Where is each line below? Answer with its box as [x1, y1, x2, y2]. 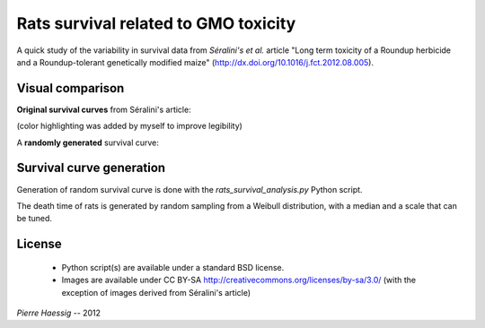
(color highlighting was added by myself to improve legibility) [16, 121, 242, 132]
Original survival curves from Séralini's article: [16, 104, 192, 115]
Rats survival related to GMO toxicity [16, 13, 296, 33]
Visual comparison [16, 81, 125, 96]
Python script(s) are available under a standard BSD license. [61, 262, 285, 272]
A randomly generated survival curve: [16, 137, 159, 148]
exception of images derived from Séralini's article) [61, 287, 251, 298]
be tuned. [16, 213, 53, 224]
